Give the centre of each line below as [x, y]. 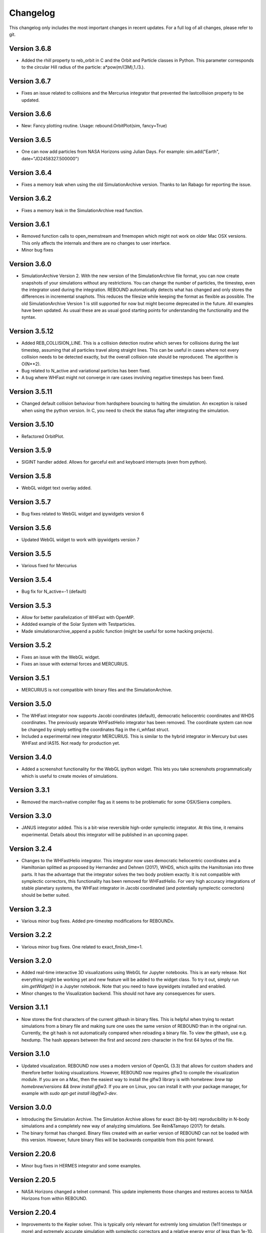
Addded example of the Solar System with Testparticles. [78, 624]
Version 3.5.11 [31, 392]
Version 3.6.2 [30, 199]
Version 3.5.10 [32, 424]
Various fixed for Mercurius [49, 566]
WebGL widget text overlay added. [57, 488]
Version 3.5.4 [30, 580]
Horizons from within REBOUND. [54, 1198]
